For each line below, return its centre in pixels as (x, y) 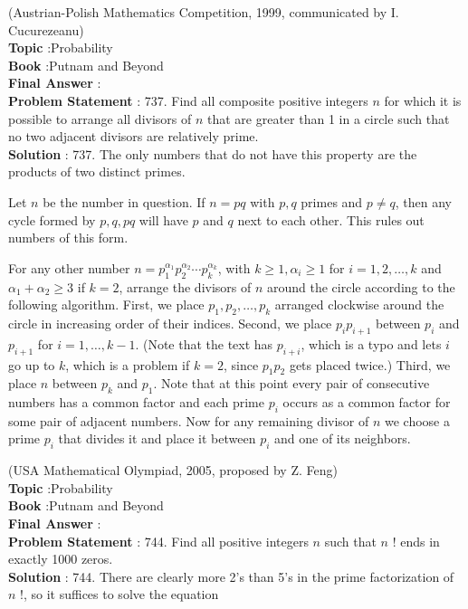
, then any (423, 201)
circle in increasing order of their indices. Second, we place (170, 323)
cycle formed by (52, 219)
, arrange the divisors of (185, 286)
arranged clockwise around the (359, 304)
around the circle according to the (361, 286)
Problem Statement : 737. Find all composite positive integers (188, 100)
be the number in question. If (124, 201)
